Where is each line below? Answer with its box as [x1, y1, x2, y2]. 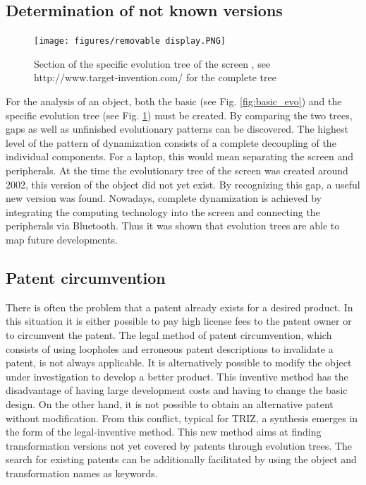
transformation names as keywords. [6, 465, 158, 480]
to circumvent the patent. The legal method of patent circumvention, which [6, 327, 332, 342]
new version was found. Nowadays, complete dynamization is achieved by [6, 191, 322, 205]
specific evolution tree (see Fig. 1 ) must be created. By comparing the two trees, [6, 107, 353, 122]
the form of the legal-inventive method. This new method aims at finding [6, 424, 322, 439]
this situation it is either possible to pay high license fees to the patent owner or [6, 313, 352, 328]
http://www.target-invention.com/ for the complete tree [34, 70, 276, 85]
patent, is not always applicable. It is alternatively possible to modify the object [6, 355, 352, 370]
